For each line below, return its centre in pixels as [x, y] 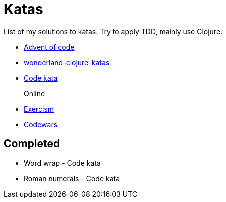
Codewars [41, 124]
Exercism [39, 109]
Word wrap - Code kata [62, 163]
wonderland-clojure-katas [67, 62]
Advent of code [49, 47]
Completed [32, 144]
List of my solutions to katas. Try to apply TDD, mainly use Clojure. [113, 31]
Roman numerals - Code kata [72, 178]
